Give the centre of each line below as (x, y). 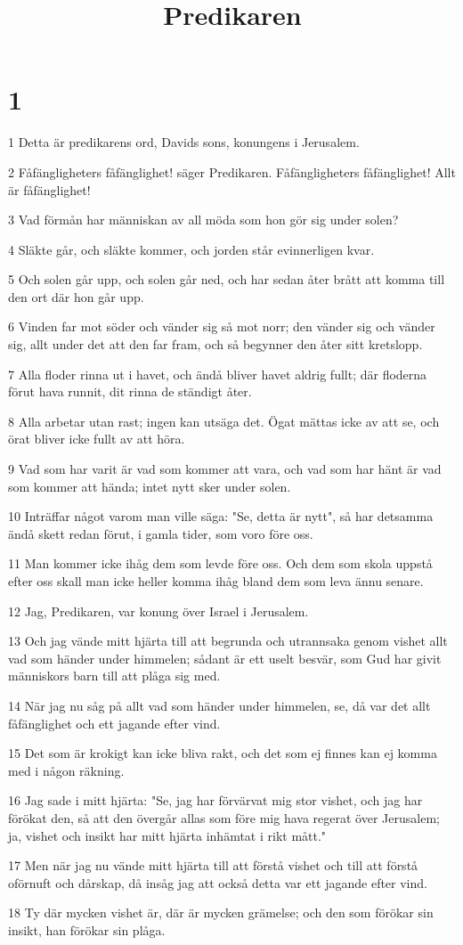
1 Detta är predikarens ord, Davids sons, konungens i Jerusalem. (184, 142)
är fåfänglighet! (49, 189)
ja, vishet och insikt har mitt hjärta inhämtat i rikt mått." (167, 835)
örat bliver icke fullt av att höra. (97, 439)
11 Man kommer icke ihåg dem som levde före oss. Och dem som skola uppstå (220, 563)
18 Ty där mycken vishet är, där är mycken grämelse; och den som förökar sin (221, 912)
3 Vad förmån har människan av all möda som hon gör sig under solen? (203, 220)
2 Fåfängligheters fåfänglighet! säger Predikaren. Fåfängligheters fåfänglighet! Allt (232, 171)
